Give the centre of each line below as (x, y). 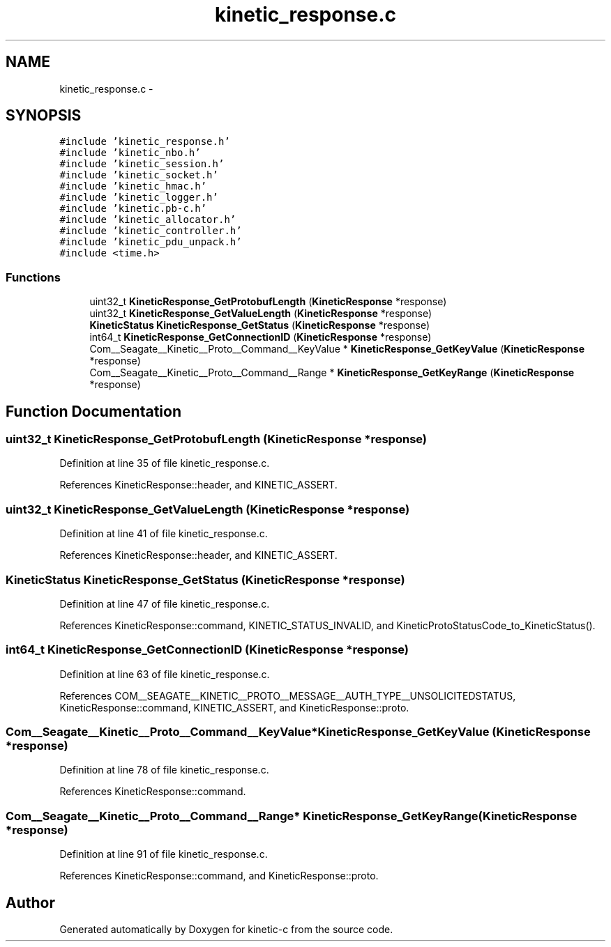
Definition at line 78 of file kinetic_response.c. (164, 770)
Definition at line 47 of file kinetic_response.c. (165, 603)
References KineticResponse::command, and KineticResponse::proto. (219, 876)
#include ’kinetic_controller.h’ (151, 231)
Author (30, 902)
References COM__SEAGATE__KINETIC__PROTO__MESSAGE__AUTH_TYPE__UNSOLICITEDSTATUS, (288, 695)
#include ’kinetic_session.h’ (142, 164)
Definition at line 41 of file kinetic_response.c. (164, 534)
